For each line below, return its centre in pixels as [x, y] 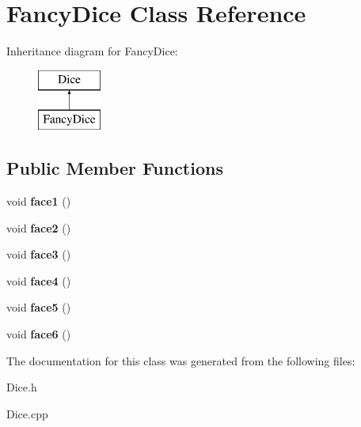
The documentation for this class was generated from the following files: [181, 360]
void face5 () [39, 307]
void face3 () [39, 254]
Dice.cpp [27, 413]
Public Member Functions [115, 168]
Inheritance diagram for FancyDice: [92, 51]
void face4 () [39, 280]
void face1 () [39, 201]
